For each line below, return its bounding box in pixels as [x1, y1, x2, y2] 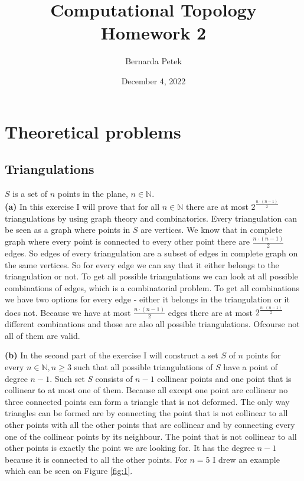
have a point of [223, 361, 278, 373]
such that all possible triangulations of [74, 361, 213, 373]
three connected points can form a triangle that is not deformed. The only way [5, 395, 290, 407]
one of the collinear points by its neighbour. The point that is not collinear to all [5, 430, 297, 442]
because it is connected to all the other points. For [5, 453, 187, 465]
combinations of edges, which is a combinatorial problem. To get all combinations [5, 281, 299, 294]
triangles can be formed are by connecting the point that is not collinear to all [5, 407, 288, 419]
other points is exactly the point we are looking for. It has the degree [5, 442, 255, 454]
